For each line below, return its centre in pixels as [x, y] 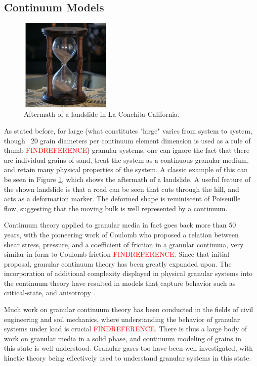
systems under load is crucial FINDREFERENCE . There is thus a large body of [126, 329]
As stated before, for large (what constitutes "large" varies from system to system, [128, 130]
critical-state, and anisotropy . [50, 293]
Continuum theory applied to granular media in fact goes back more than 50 [120, 225]
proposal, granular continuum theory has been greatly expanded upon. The [118, 263]
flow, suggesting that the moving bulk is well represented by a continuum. [116, 208]
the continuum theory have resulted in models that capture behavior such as [120, 283]
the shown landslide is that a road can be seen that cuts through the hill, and [122, 189]
